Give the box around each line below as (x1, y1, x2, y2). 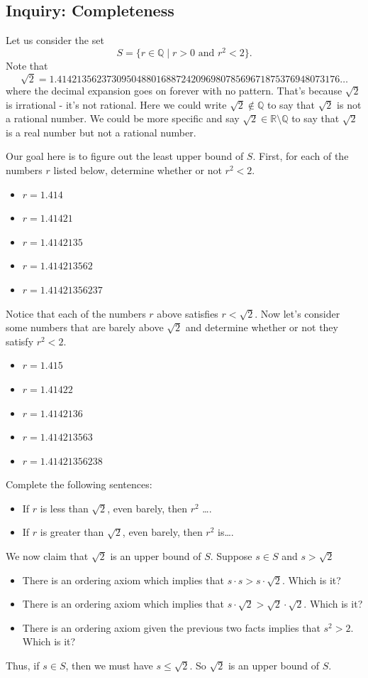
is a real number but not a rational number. (6, 124, 196, 139)
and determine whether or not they (185, 320, 338, 335)
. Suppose (210, 549, 252, 564)
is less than (40, 500, 89, 515)
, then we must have (65, 658, 153, 673)
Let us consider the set (6, 33, 104, 48)
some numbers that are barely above (6, 320, 164, 335)
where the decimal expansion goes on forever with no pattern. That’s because (6, 83, 342, 98)
